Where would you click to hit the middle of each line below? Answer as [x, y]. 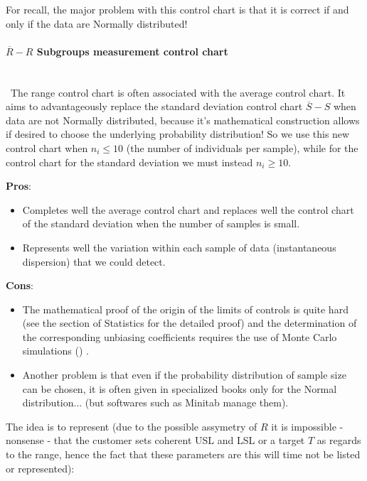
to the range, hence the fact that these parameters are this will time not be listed [183, 454]
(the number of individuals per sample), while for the [242, 147]
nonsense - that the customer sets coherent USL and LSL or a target [155, 440]
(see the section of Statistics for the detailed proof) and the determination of [190, 323]
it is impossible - [307, 426]
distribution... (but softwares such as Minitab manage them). [155, 402]
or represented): [40, 468]
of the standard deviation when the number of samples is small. [161, 223]
